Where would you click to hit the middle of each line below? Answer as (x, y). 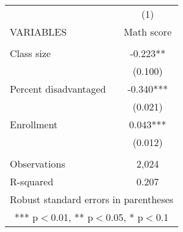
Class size (30, 53)
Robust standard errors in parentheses (92, 199)
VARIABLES (38, 32)
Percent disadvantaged (58, 89)
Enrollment (34, 124)
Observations (38, 164)
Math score (148, 32)
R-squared (32, 181)
